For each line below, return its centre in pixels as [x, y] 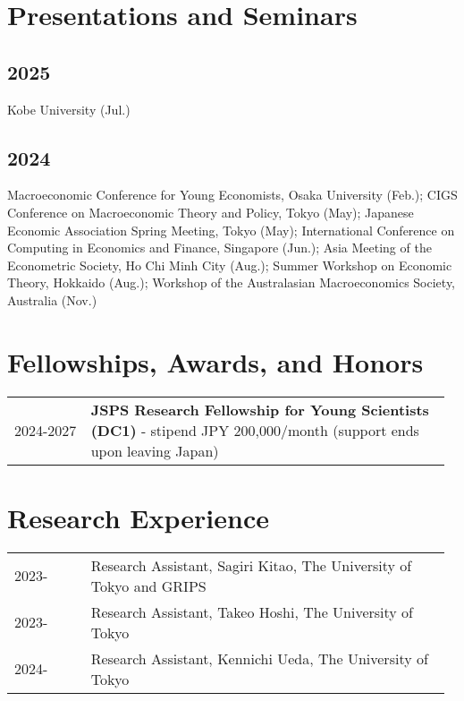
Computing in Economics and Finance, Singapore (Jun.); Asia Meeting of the [219, 248]
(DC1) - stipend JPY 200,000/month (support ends [255, 430]
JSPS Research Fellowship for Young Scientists [260, 409]
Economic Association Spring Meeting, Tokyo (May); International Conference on [231, 230]
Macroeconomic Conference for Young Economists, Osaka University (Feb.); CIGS [232, 195]
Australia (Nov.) [52, 299]
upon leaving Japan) [155, 450]
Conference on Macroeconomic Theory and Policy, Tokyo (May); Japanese [211, 212]
